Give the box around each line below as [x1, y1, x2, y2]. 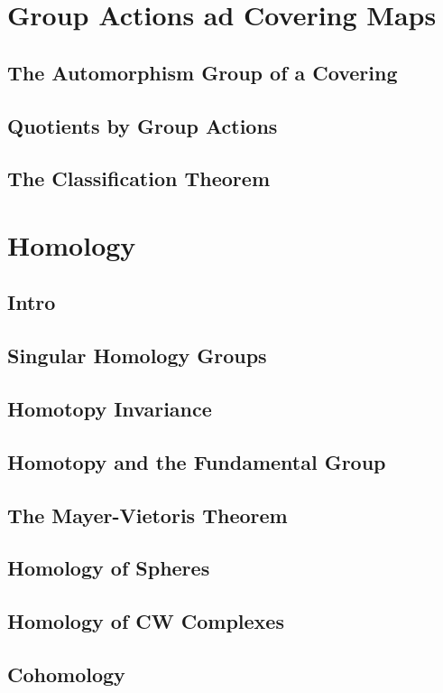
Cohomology [7, 660, 125, 688]
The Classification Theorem [7, 164, 270, 192]
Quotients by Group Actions [7, 111, 278, 139]
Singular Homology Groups [7, 342, 267, 370]
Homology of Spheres [7, 554, 210, 582]
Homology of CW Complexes [7, 607, 284, 635]
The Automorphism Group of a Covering [7, 58, 398, 86]
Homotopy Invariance [7, 395, 212, 423]
